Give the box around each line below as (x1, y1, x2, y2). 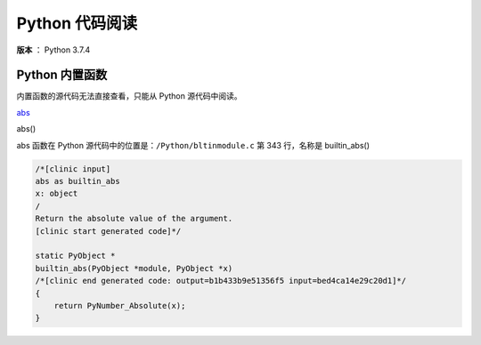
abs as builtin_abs (35, 176, 120, 186)
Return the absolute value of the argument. (35, 213, 233, 224)
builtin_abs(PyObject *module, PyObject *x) (35, 263, 233, 273)
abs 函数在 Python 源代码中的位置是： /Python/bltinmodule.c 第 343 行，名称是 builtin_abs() (16, 140, 370, 150)
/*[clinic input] (35, 164, 111, 173)
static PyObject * (35, 251, 116, 261)
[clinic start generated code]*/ (35, 226, 182, 236)
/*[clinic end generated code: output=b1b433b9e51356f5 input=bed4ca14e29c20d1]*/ (35, 276, 407, 286)
